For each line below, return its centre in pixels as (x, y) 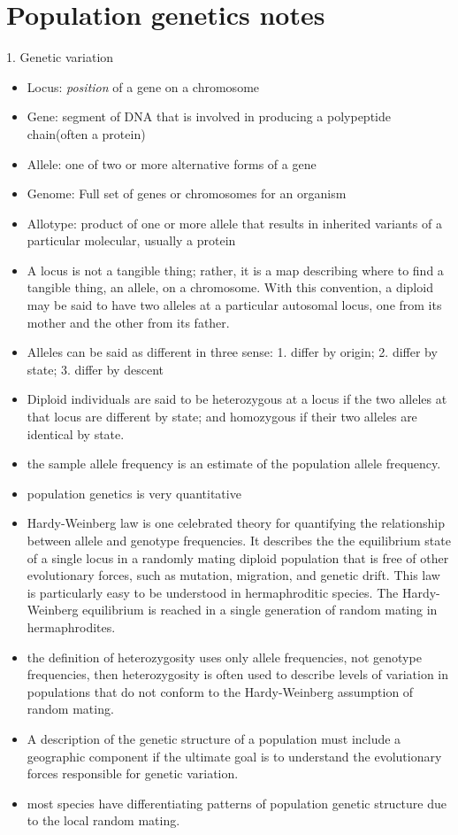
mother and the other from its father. (128, 322)
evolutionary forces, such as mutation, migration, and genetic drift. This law (233, 575)
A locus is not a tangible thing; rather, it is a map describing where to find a (235, 270)
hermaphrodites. (71, 626)
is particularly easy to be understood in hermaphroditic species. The (213, 592)
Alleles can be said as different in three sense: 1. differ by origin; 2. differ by (232, 352)
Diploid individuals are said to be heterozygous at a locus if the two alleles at (237, 399)
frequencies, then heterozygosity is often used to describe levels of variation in (238, 674)
